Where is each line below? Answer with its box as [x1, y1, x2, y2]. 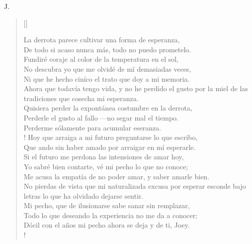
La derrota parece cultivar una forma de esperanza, [23, 34, 180, 45]
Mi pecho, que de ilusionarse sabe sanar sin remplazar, [23, 200, 190, 211]
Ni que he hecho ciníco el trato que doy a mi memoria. [23, 73, 190, 84]
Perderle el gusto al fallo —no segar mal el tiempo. [23, 112, 178, 122]
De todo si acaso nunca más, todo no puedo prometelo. [23, 44, 191, 54]
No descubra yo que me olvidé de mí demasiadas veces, [23, 63, 191, 74]
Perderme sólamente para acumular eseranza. [23, 122, 162, 132]
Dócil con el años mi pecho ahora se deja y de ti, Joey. [23, 220, 190, 230]
